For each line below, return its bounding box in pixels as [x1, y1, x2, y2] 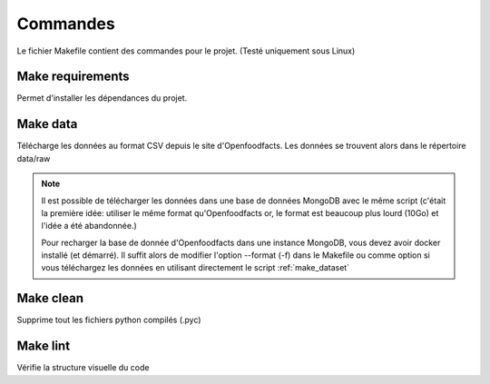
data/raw [16, 153, 51, 163]
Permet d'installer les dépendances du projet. [16, 93, 188, 103]
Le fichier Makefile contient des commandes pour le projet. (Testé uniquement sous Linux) [16, 45, 356, 56]
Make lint [16, 339, 71, 354]
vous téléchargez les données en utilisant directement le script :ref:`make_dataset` [41, 262, 349, 273]
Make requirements [16, 69, 131, 84]
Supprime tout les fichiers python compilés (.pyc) [16, 314, 201, 326]
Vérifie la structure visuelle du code [16, 362, 150, 373]
